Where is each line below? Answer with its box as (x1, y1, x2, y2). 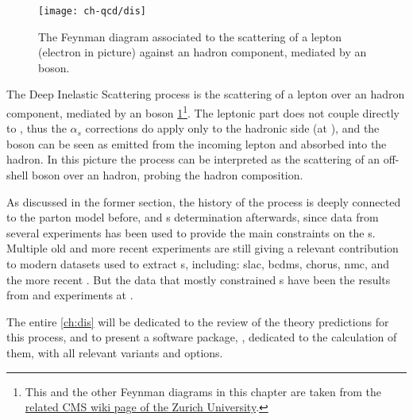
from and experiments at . (6, 287, 133, 303)
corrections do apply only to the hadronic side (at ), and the (85, 120, 380, 137)
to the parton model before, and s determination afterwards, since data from (6, 209, 379, 225)
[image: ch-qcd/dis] (38, 6, 147, 17)
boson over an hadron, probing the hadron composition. (31, 167, 303, 183)
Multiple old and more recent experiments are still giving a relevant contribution (6, 240, 399, 256)
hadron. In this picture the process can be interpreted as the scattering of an (6, 151, 380, 168)
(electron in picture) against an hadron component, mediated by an (38, 44, 367, 60)
